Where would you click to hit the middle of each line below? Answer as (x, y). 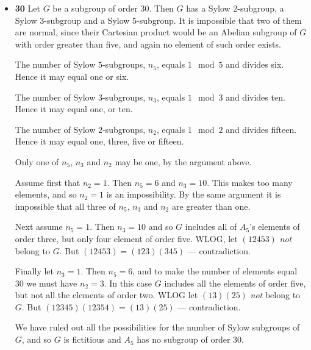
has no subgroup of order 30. (190, 339)
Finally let (34, 271)
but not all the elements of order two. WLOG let (106, 295)
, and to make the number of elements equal (215, 271)
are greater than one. (211, 206)
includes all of (211, 227)
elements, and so (46, 194)
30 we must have (46, 283)
